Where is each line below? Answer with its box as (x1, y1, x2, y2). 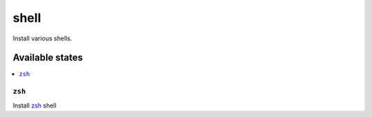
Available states (12, 52, 83, 64)
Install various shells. (12, 34, 72, 42)
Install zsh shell (12, 101, 56, 109)
